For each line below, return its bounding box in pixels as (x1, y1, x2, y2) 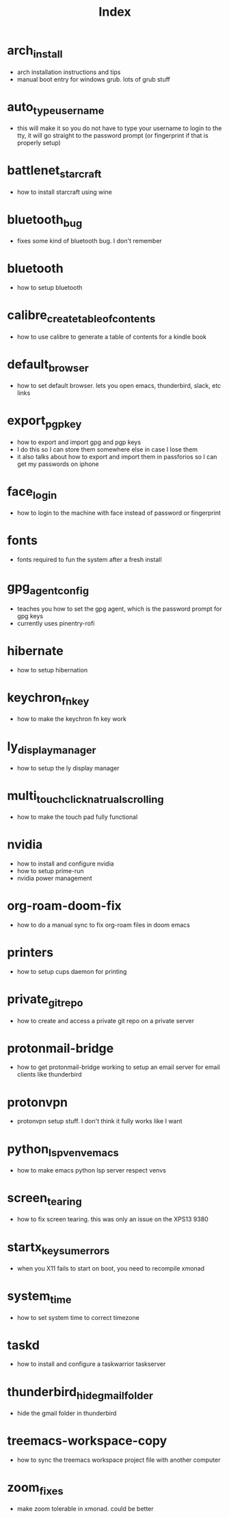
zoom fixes (7, 1480, 64, 1497)
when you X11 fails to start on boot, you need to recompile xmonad (16, 1264, 205, 1272)
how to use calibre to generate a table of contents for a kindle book (16, 332, 207, 341)
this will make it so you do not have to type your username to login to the (16, 124, 222, 132)
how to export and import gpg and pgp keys (16, 438, 142, 446)
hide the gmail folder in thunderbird (16, 1409, 117, 1417)
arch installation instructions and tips (16, 68, 121, 76)
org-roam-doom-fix (7, 898, 122, 914)
